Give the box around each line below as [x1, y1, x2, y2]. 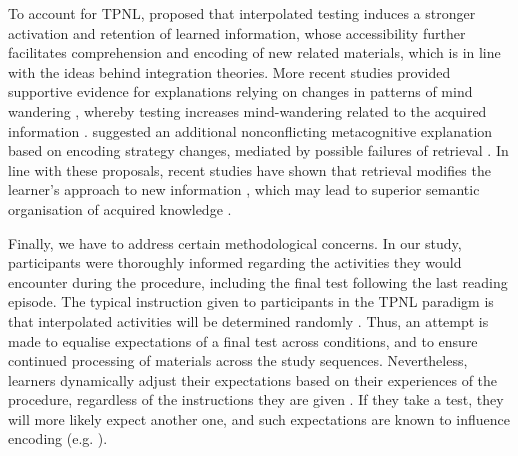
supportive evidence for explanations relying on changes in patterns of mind [8, 81, 473, 102]
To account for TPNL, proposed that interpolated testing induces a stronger [8, 3, 476, 23]
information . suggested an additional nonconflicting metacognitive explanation [8, 120, 493, 141]
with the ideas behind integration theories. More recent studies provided [8, 61, 451, 82]
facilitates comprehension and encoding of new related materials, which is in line [8, 42, 501, 63]
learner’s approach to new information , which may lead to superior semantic [8, 179, 480, 200]
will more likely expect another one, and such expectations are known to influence [8, 408, 510, 429]
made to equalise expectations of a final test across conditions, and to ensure [8, 330, 478, 351]
